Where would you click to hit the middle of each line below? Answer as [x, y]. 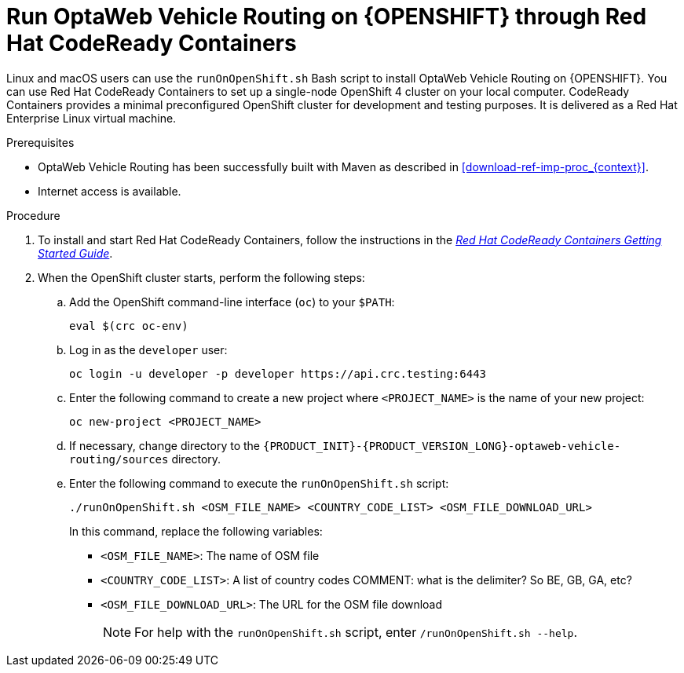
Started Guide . [75, 253]
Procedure [33, 215]
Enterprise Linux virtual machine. [91, 118]
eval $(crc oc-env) [129, 326]
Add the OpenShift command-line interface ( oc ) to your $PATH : [232, 302]
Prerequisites [40, 142]
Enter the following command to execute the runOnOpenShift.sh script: [259, 483]
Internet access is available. [110, 191]
